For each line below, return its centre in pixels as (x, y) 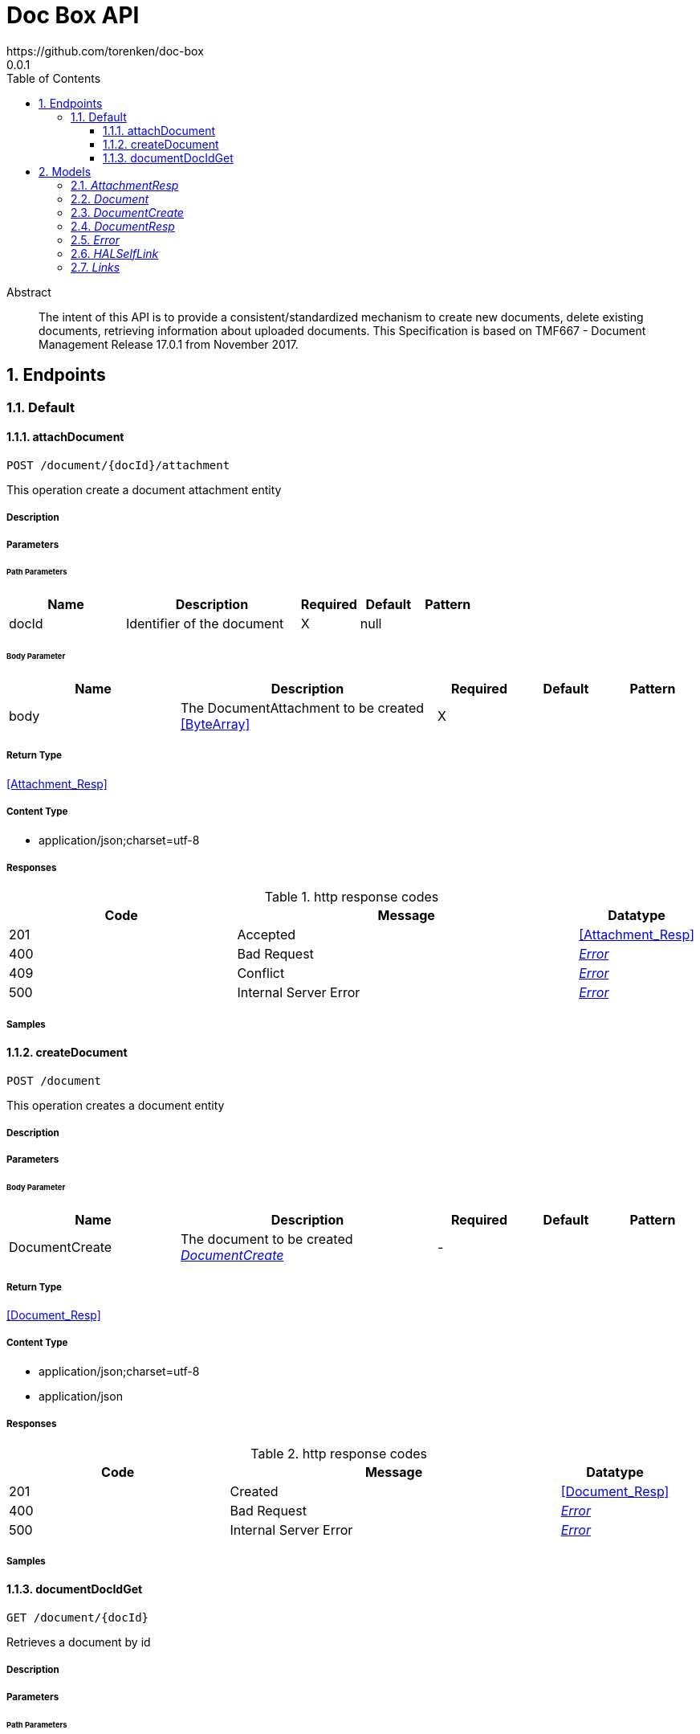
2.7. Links (96, 267)
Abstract (29, 292)
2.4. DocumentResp (123, 226)
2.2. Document (110, 198)
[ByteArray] (216, 724)
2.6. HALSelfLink (115, 253)
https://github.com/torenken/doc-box (105, 51)
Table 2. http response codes (339, 1453)
